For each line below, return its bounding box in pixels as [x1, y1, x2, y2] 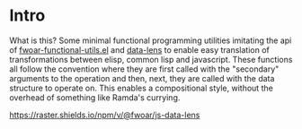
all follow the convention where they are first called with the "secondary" [9, 64, 280, 74]
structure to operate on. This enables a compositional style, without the [9, 82, 274, 93]
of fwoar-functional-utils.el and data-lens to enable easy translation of [9, 44, 270, 55]
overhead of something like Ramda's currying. [9, 91, 181, 103]
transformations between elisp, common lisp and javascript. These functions [9, 54, 293, 64]
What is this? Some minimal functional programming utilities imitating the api [9, 35, 292, 46]
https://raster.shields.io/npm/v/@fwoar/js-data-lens [9, 109, 200, 120]
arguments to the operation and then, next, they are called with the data [9, 73, 275, 83]
